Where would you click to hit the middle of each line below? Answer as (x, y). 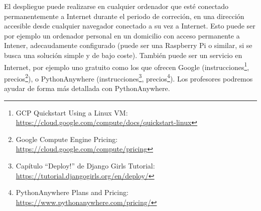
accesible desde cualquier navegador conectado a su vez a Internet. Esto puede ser (130, 26)
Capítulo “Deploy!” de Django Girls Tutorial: (85, 166)
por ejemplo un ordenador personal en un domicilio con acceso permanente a (122, 35)
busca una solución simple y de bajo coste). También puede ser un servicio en (123, 55)
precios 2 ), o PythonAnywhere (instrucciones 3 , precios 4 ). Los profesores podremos (128, 77)
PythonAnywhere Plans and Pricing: (72, 192)
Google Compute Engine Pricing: (67, 139)
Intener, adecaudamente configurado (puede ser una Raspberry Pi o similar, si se (128, 45)
